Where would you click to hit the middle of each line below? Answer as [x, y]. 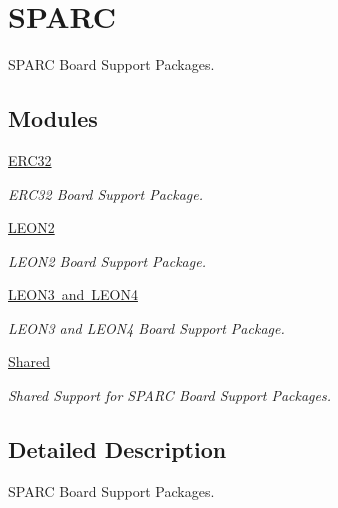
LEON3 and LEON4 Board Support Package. [146, 327]
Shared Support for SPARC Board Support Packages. [169, 395]
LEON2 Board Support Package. [107, 260]
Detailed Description [117, 449]
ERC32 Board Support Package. [106, 193]
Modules [53, 118]
